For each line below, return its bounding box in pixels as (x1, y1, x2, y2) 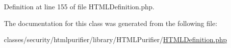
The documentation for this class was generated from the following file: (4, 18, 217, 28)
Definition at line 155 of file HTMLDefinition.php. (4, 1, 154, 11)
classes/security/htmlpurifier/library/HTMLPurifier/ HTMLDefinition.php (4, 34, 227, 45)
